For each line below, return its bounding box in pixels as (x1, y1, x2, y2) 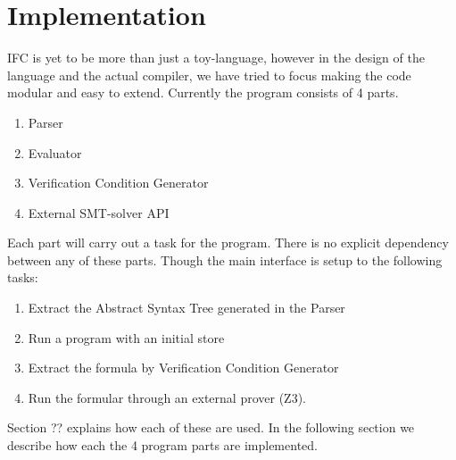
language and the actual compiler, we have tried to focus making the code (7, 65, 411, 84)
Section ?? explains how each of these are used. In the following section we (7, 418, 415, 437)
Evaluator (28, 143, 82, 162)
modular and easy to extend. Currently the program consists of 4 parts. (7, 83, 399, 102)
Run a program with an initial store (28, 328, 225, 347)
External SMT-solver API (28, 203, 170, 222)
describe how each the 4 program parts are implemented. (7, 436, 318, 455)
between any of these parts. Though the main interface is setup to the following (7, 250, 443, 269)
